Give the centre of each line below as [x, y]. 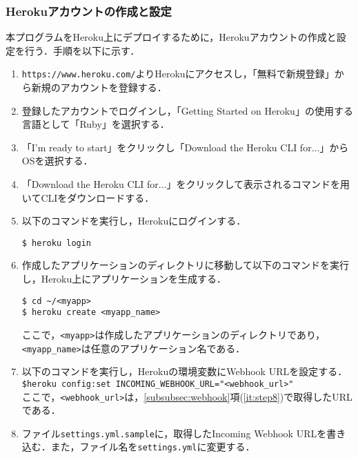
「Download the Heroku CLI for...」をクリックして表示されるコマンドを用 [186, 184]
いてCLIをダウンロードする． [88, 197]
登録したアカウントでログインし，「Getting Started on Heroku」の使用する [187, 110]
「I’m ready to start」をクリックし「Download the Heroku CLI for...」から [185, 147]
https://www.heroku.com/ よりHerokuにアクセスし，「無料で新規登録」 [178, 74]
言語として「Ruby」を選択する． [96, 124]
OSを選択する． [57, 161]
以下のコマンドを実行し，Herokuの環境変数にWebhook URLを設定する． [185, 371]
